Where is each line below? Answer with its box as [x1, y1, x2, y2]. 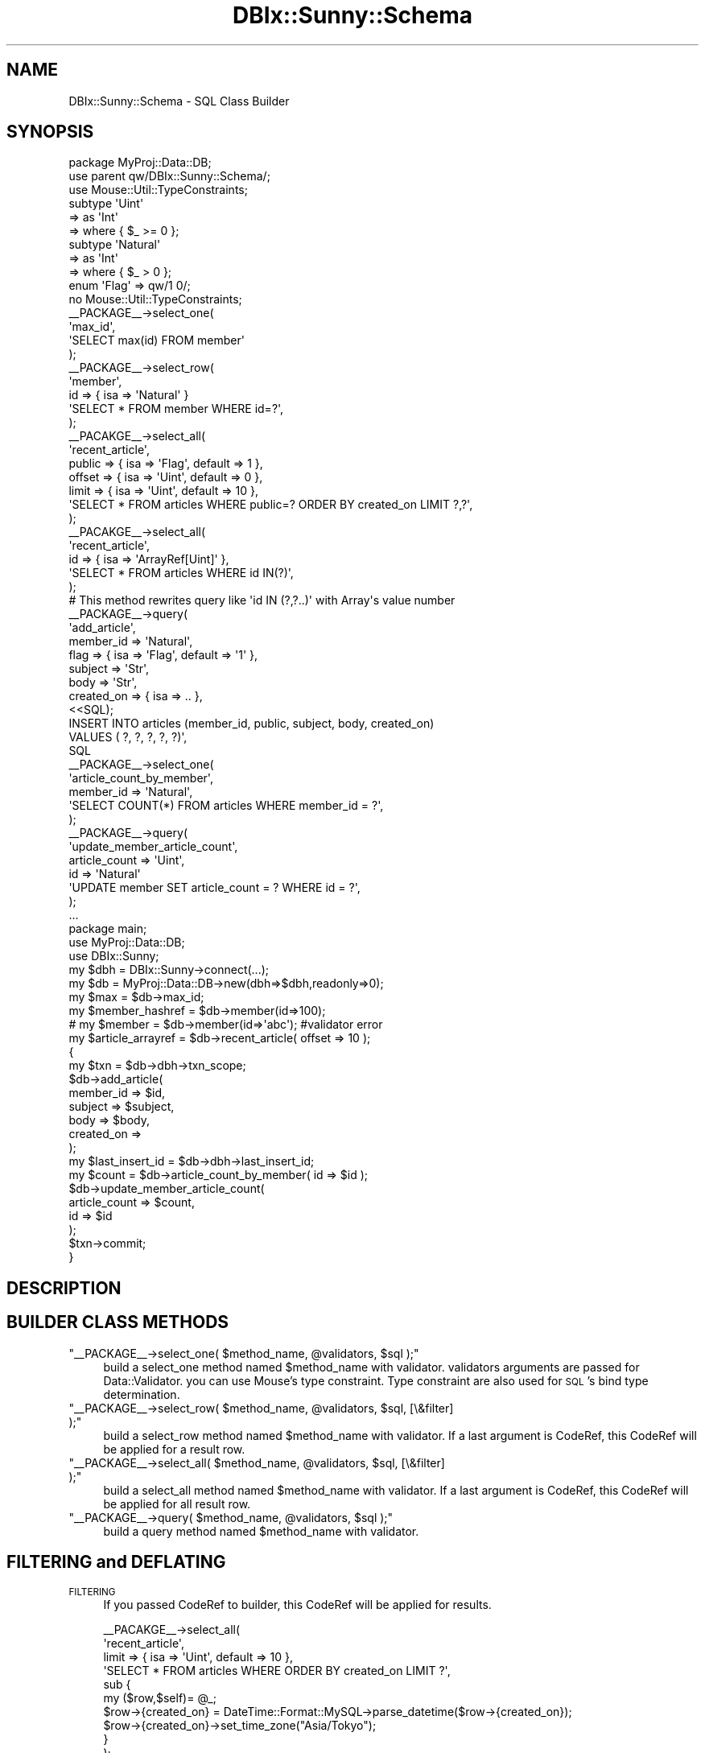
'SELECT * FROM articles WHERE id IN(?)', [68, 566, 294, 580]
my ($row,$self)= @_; [103, 1690, 216, 1705]
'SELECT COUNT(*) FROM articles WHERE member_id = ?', [68, 798, 384, 813]
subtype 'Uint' [68, 196, 144, 211]
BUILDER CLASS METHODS [6, 1312, 229, 1333]
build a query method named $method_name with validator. [103, 1524, 419, 1538]
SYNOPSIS [6, 122, 94, 142]
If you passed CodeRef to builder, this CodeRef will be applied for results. [103, 1597, 492, 1611]
